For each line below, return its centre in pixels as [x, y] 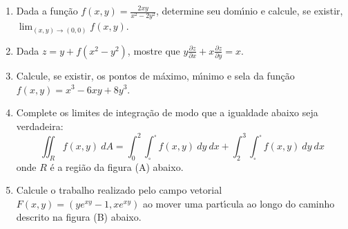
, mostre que [154, 50]
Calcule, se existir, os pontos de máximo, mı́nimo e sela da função [155, 75]
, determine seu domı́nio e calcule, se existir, [249, 10]
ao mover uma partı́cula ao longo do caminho [239, 203]
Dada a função [47, 10]
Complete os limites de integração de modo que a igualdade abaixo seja [167, 112]
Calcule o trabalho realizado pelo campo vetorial [119, 190]
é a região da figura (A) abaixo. [117, 166]
